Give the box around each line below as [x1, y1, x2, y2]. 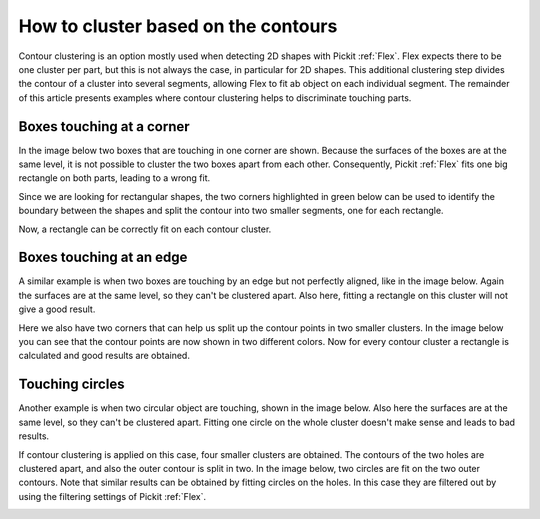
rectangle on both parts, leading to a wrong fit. [18, 172, 211, 184]
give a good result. [18, 303, 96, 315]
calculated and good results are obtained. [18, 350, 190, 362]
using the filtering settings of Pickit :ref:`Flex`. [18, 490, 207, 502]
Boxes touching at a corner [18, 118, 190, 135]
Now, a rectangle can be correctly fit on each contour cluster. [18, 223, 272, 235]
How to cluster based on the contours [18, 15, 338, 37]
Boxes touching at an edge [18, 249, 188, 266]
